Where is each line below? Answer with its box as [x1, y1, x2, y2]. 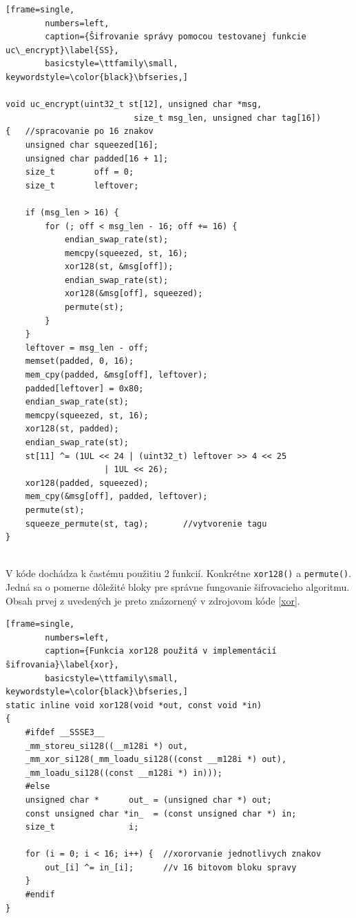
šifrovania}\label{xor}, [6, 659, 119, 670]
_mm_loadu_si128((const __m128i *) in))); [25, 768, 222, 778]
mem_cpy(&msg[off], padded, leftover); [25, 491, 208, 502]
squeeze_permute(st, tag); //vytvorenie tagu [25, 518, 267, 529]
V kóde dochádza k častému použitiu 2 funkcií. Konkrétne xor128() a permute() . [6, 566, 352, 580]
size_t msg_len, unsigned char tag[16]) [134, 113, 322, 123]
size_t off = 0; [25, 167, 134, 177]
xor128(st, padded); [25, 424, 119, 434]
